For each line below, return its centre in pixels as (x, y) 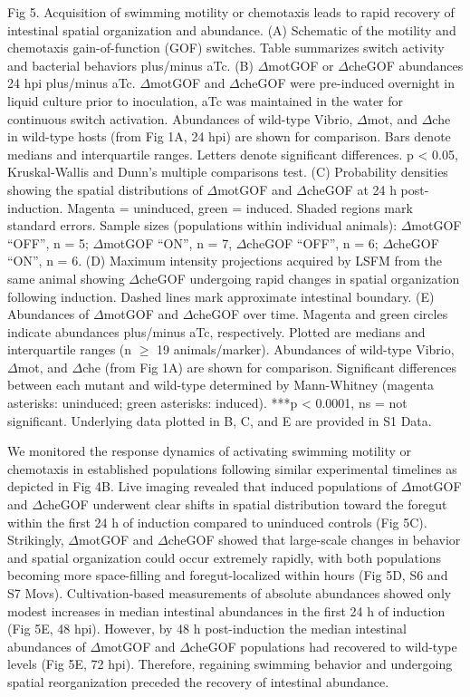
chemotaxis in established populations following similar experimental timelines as (232, 468)
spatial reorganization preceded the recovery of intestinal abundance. (198, 681)
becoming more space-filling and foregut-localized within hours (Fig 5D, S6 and (228, 575)
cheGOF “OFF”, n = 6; (312, 242)
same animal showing (66, 278)
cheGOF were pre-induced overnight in (347, 83)
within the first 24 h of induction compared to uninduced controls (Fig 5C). (217, 522)
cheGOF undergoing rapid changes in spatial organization (299, 278)
